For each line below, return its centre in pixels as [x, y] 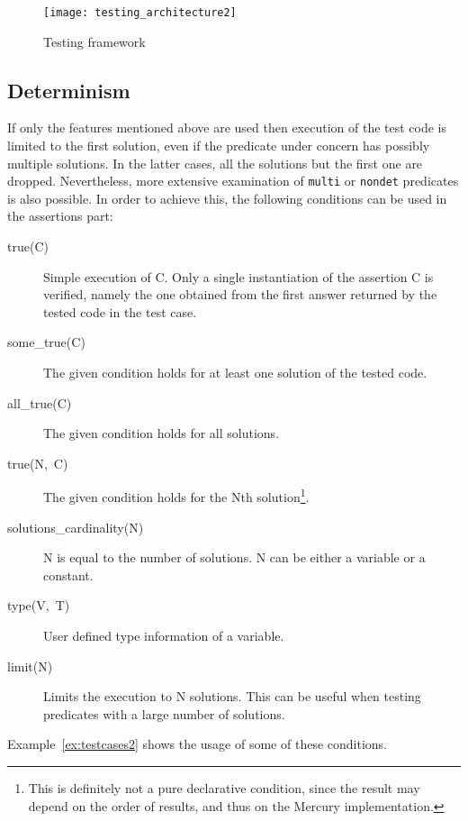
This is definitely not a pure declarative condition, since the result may [224, 788]
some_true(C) [46, 342]
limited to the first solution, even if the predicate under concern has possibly [219, 146]
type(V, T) [39, 605]
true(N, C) [38, 463]
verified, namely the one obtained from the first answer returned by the [240, 294]
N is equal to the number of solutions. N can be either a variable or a [234, 557]
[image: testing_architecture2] [140, 13]
